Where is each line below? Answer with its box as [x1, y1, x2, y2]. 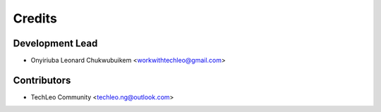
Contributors [13, 74, 71, 86]
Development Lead [13, 37, 98, 49]
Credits [13, 11, 58, 26]
